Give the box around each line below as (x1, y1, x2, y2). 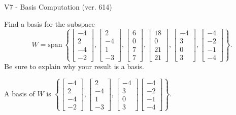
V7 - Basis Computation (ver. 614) (4, 2, 112, 12)
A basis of (4, 88, 35, 99)
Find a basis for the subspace (4, 18, 95, 29)
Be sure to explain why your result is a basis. (4, 61, 145, 71)
